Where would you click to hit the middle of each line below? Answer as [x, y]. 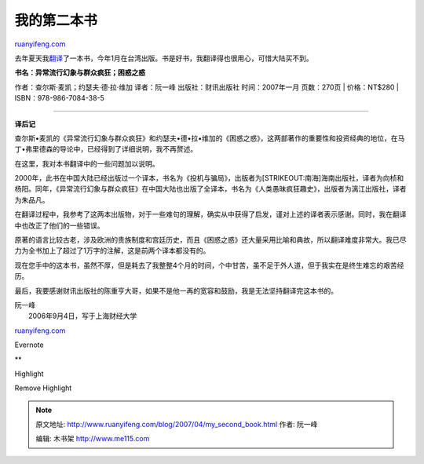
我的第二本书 [56, 20]
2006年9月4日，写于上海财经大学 [83, 316]
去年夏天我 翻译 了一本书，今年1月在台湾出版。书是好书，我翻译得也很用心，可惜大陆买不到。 [164, 58]
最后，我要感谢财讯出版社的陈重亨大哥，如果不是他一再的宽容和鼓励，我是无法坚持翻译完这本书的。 [176, 290]
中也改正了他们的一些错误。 [59, 225]
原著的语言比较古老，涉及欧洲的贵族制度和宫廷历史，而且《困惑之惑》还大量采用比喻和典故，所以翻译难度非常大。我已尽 [210, 240]
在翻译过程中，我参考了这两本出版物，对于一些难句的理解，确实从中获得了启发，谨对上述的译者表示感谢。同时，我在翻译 [210, 214]
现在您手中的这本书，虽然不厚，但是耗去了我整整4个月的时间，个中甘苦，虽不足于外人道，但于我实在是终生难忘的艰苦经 [209, 265]
